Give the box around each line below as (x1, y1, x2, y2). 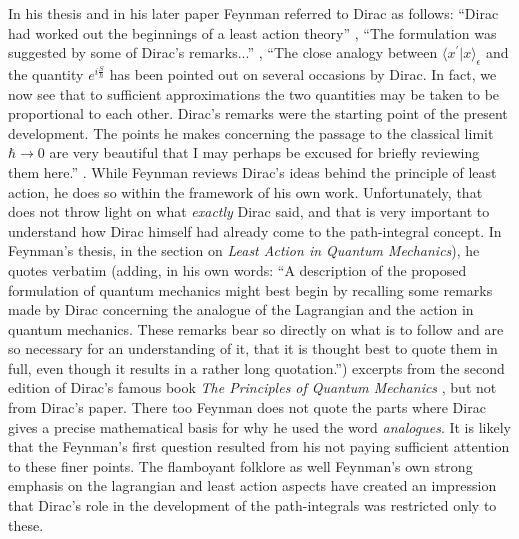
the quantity (8, 63, 84, 84)
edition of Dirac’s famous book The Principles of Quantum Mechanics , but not (8, 377, 497, 398)
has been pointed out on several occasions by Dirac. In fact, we (109, 63, 497, 84)
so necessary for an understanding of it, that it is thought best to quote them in (8, 338, 498, 359)
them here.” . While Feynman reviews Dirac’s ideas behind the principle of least (8, 161, 497, 182)
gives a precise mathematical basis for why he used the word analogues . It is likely (8, 416, 511, 437)
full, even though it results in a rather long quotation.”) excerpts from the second (8, 357, 505, 378)
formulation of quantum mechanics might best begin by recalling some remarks (8, 279, 493, 300)
